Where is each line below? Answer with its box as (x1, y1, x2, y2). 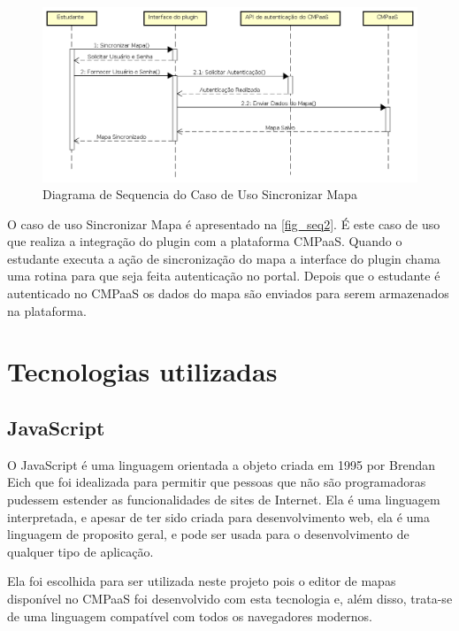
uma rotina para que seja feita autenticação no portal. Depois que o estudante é (7, 266, 440, 285)
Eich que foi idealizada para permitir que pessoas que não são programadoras (7, 473, 426, 491)
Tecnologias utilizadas (7, 353, 278, 389)
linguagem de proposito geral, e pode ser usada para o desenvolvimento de (7, 525, 409, 543)
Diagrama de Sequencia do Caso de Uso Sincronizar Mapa (42, 185, 357, 204)
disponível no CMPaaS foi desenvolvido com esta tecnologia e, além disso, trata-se (7, 589, 453, 607)
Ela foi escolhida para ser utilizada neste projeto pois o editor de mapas (7, 572, 396, 590)
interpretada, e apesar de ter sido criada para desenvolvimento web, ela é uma (7, 507, 430, 526)
